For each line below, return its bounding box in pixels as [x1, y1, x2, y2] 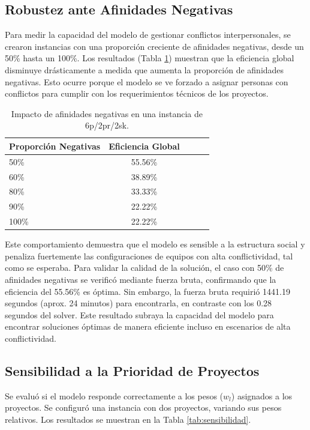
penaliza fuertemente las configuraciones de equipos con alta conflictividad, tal [5, 249, 293, 262]
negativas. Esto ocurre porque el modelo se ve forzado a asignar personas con [5, 75, 288, 88]
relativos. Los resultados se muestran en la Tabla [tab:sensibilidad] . [5, 413, 251, 425]
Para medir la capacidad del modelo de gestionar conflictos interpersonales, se [5, 28, 291, 41]
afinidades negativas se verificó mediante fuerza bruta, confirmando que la [5, 273, 276, 286]
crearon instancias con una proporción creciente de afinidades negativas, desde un [5, 40, 304, 52]
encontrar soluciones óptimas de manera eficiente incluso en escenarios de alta [5, 320, 291, 333]
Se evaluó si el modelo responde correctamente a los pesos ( [5, 389, 224, 402]
